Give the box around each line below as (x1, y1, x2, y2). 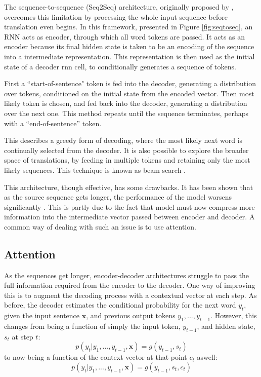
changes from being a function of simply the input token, (4, 321, 181, 331)
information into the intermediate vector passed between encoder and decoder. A (4, 211, 255, 222)
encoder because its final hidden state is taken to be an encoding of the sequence (4, 41, 254, 52)
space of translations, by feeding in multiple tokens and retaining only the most (4, 155, 250, 165)
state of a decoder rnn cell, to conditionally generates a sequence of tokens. (4, 61, 236, 71)
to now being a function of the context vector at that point (4, 352, 187, 362)
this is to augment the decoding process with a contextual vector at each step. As (4, 289, 257, 300)
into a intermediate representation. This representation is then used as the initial (4, 51, 255, 61)
